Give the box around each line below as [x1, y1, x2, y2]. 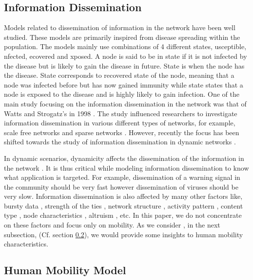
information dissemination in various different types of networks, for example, [4, 118, 235, 128]
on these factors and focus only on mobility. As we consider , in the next [4, 220, 220, 230]
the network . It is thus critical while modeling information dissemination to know [4, 162, 249, 173]
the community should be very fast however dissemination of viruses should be [4, 181, 238, 192]
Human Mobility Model [4, 262, 126, 278]
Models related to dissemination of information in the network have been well [4, 22, 235, 33]
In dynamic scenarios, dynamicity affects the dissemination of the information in [4, 153, 244, 163]
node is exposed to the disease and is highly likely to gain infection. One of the [4, 89, 239, 99]
